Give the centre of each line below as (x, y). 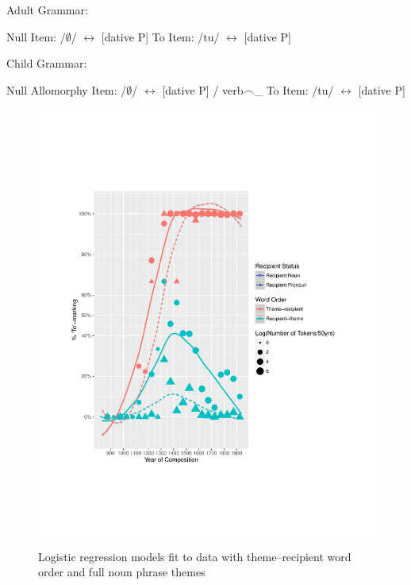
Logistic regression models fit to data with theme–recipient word (195, 556)
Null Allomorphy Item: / (67, 89)
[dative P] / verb (203, 89)
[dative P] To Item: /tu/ (160, 36)
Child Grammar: (47, 63)
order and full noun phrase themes (122, 572)
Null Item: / (36, 36)
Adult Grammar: (47, 10)
